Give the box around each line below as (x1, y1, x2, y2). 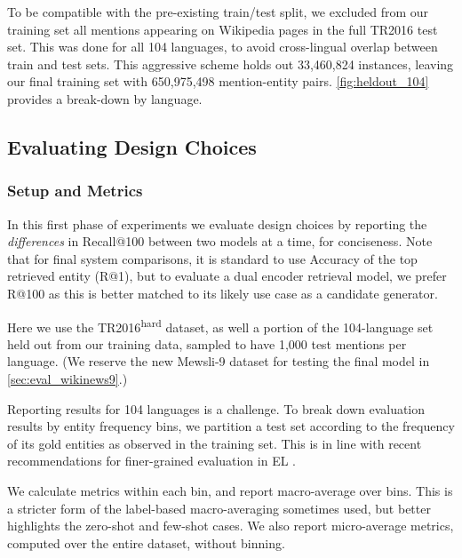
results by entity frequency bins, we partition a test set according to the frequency (7, 417, 455, 435)
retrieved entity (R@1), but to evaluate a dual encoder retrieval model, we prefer (7, 267, 447, 285)
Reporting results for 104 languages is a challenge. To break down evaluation (7, 399, 426, 418)
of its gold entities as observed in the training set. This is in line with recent (7, 434, 422, 452)
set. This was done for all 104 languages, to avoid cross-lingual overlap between (7, 37, 438, 56)
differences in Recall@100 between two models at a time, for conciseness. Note (7, 232, 433, 251)
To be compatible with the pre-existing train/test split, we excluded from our (7, 3, 429, 20)
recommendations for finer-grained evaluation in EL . (7, 451, 296, 470)
